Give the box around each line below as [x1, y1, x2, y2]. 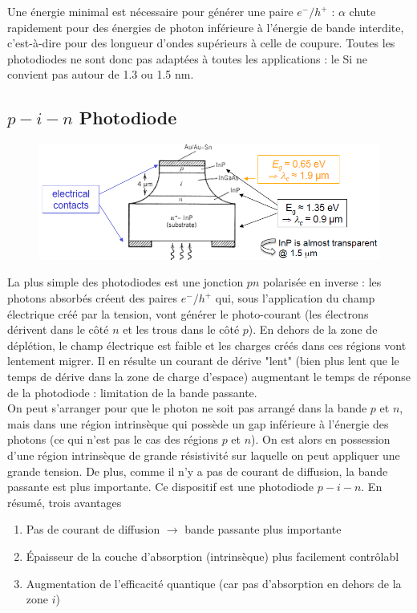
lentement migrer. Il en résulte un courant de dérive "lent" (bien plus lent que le [7, 352, 399, 369]
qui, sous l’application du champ [215, 290, 375, 306]
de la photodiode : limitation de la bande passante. [7, 384, 257, 400]
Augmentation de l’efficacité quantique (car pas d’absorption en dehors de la [26, 574, 402, 591]
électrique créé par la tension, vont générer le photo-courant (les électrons [7, 305, 369, 322]
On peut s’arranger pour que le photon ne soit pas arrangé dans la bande [7, 400, 367, 416]
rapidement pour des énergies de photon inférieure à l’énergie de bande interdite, [7, 18, 404, 35]
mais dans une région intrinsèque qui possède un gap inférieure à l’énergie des [7, 415, 389, 432]
